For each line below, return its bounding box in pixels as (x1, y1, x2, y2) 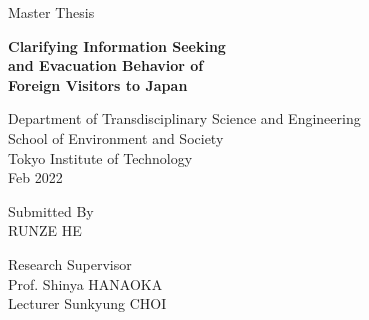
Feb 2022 (8, 167, 63, 188)
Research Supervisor (8, 253, 132, 274)
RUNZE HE (8, 220, 82, 241)
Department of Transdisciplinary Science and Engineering (8, 108, 361, 129)
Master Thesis (8, 2, 95, 22)
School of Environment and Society (8, 127, 224, 148)
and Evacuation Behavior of (8, 55, 204, 76)
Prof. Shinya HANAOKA (8, 273, 163, 294)
